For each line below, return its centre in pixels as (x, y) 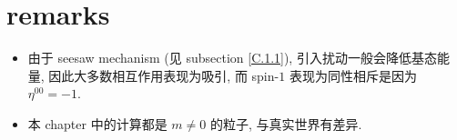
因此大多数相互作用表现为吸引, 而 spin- (164, 75)
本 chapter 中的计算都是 (97, 123)
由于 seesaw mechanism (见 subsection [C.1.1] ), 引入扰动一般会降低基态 (232, 58)
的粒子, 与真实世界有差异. (286, 123)
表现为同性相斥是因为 (353, 75)
